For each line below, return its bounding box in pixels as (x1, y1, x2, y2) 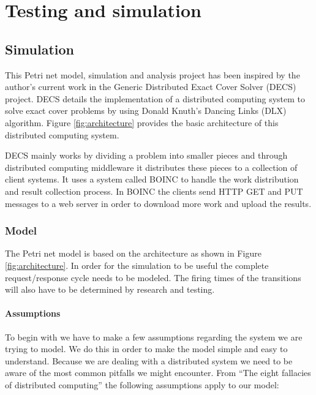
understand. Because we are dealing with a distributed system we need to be (5, 354, 293, 367)
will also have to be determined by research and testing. (5, 283, 215, 296)
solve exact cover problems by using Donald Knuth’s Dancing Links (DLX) (5, 104, 287, 117)
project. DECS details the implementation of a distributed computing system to (5, 92, 306, 105)
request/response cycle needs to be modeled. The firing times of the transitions (5, 271, 301, 284)
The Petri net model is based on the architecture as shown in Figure (5, 247, 261, 260)
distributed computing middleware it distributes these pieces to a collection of (5, 160, 298, 173)
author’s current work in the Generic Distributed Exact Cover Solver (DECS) (5, 80, 296, 93)
